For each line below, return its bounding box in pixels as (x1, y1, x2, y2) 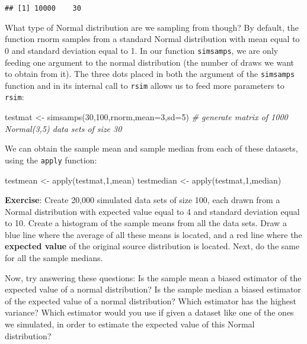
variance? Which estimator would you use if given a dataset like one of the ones (5, 306, 294, 319)
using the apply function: (5, 153, 97, 166)
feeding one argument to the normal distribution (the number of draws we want (5, 56, 295, 68)
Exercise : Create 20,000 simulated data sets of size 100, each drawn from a (5, 194, 280, 206)
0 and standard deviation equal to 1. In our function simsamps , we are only (5, 44, 279, 56)
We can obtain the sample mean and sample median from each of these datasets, (5, 142, 298, 155)
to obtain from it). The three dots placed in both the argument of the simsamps (5, 67, 295, 80)
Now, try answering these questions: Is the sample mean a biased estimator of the (5, 271, 302, 284)
